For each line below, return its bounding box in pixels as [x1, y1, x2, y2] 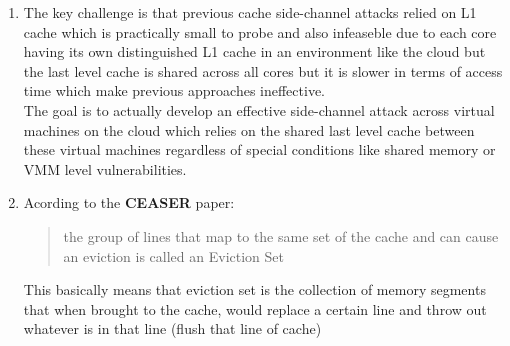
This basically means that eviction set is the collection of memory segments [23, 279, 486, 300]
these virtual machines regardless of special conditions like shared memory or [23, 139, 496, 160]
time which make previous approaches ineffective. [23, 80, 325, 101]
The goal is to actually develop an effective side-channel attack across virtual [23, 99, 495, 120]
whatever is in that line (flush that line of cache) [23, 318, 322, 339]
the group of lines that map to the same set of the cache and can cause [63, 225, 499, 246]
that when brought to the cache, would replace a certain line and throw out [23, 298, 487, 319]
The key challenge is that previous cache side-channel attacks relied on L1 [23, 2, 477, 22]
